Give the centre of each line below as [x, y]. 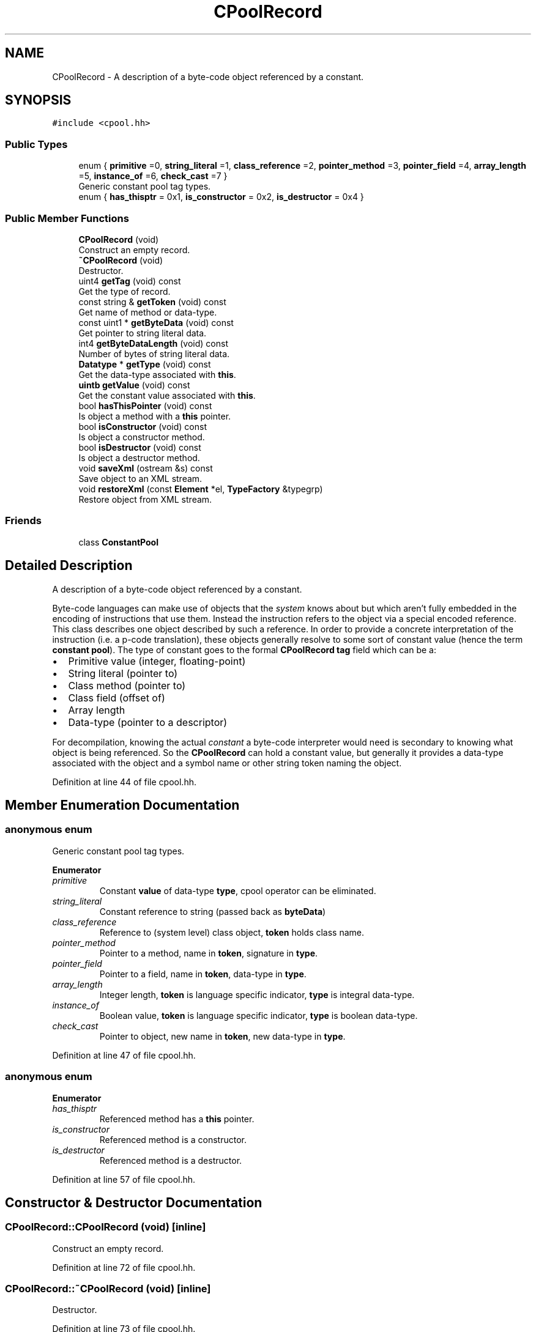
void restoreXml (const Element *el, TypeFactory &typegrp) [201, 489]
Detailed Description [69, 566]
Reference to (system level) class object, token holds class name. [232, 932]
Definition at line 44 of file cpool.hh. [124, 782]
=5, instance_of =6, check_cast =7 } [153, 176]
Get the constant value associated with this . [167, 395]
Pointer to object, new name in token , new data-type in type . [222, 1036]
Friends [23, 521]
